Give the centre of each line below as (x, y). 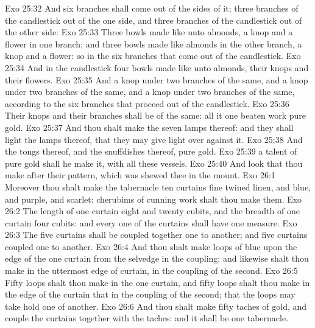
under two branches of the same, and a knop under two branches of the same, (150, 92)
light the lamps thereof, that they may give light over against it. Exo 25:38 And (154, 139)
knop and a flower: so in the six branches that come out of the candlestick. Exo (153, 56)
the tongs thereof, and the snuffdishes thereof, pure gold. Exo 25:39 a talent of (151, 151)
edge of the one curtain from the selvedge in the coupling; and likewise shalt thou (157, 258)
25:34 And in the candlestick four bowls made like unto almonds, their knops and (157, 67)
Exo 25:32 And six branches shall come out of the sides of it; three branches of (152, 8)
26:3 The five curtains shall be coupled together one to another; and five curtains (156, 235)
